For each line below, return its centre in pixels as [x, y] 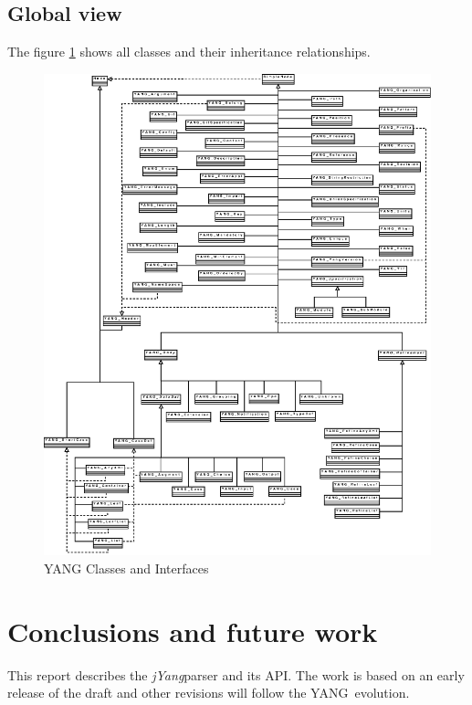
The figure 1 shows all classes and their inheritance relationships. [189, 52]
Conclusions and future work [193, 631]
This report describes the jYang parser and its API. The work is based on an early [236, 674]
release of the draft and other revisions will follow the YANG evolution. [209, 693]
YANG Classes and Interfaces [126, 568]
